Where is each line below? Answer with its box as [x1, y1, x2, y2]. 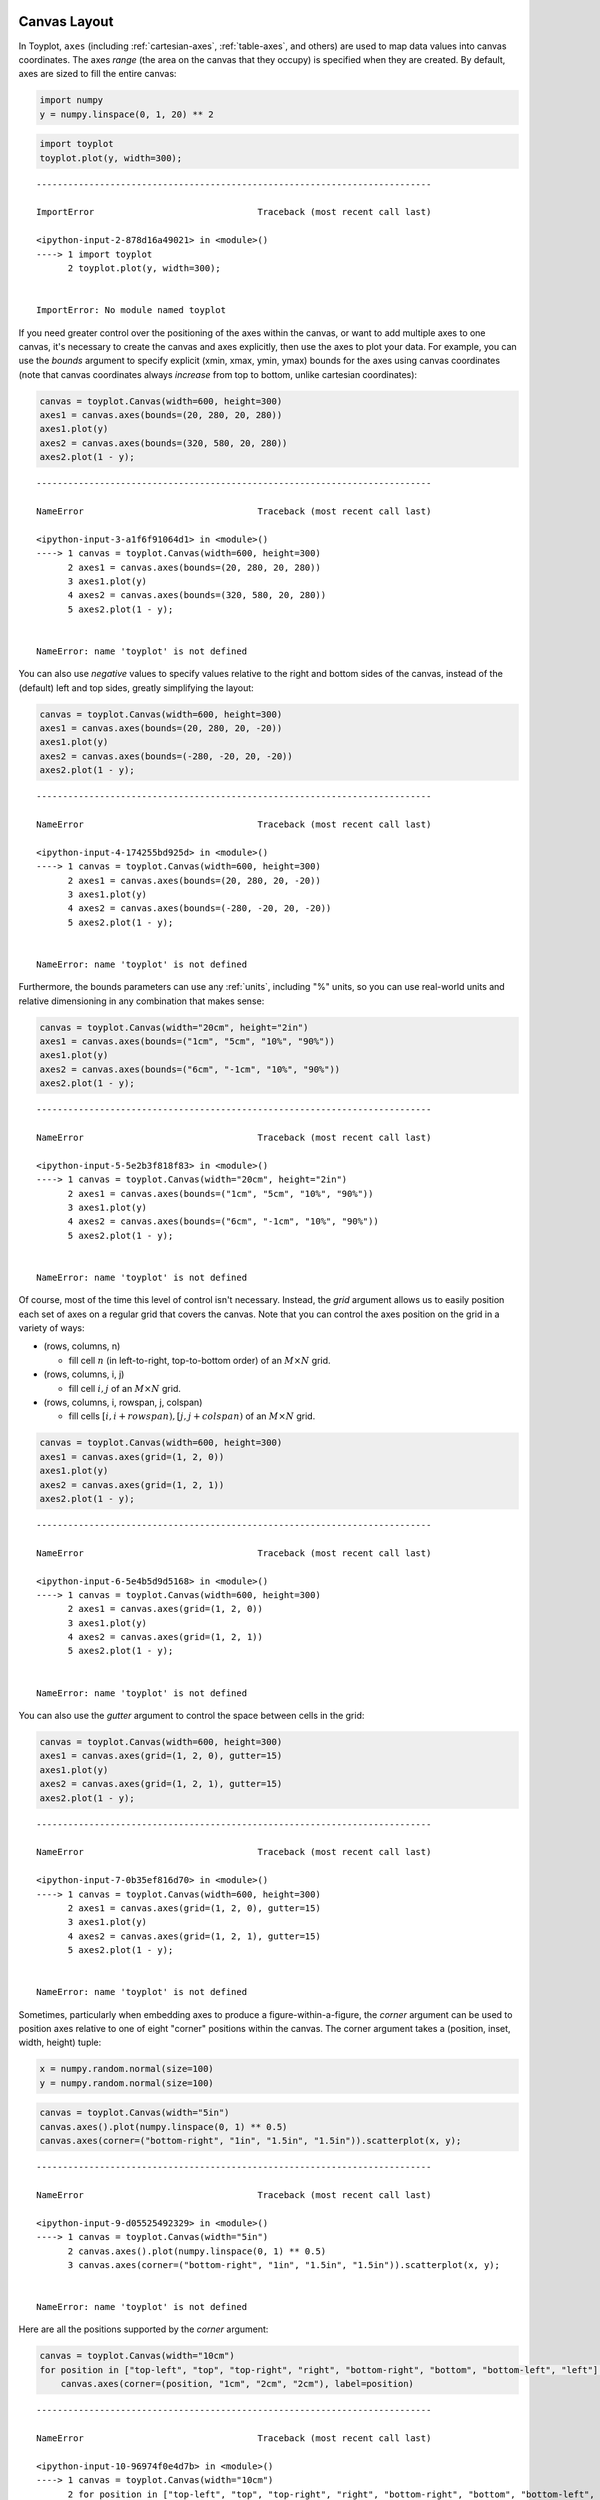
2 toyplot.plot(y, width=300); [67, 262, 222, 274]
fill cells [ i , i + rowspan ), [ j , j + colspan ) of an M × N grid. [68, 1410, 316, 1422]
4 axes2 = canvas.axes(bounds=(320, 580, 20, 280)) [67, 590, 327, 601]
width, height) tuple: [18, 2036, 102, 2049]
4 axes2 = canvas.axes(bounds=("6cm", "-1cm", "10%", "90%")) [67, 1216, 379, 1227]
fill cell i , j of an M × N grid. [68, 1382, 182, 1394]
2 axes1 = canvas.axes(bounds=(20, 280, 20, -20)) [67, 875, 322, 886]
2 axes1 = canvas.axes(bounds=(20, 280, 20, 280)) [67, 561, 322, 573]
